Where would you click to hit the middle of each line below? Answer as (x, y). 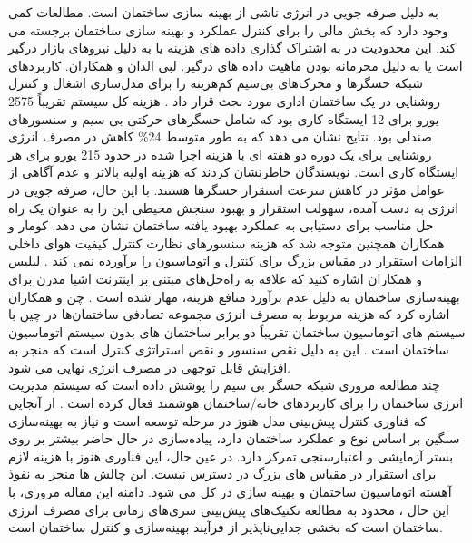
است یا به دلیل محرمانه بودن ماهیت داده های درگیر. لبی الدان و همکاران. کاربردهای (236, 65)
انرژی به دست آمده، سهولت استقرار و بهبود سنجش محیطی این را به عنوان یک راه (234, 207)
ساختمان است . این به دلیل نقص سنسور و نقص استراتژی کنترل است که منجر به (229, 349)
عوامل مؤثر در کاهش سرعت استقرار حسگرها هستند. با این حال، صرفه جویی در (226, 189)
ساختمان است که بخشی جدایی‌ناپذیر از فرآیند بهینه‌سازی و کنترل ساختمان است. (226, 527)
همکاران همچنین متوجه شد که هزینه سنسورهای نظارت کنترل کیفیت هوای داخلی (226, 242)
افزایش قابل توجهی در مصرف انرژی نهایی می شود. (150, 367)
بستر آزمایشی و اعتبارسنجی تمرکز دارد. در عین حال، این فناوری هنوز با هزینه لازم (231, 456)
